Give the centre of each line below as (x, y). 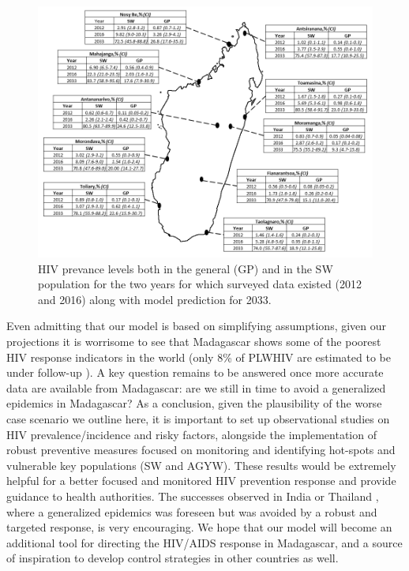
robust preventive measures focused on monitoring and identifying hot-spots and (201, 450)
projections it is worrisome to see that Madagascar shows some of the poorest (194, 341)
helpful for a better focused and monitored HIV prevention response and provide (201, 481)
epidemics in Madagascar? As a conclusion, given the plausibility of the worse (194, 403)
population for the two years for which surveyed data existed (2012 (200, 284)
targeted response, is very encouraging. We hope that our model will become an (199, 527)
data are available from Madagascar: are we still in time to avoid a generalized (196, 387)
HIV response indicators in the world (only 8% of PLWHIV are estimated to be (199, 357)
